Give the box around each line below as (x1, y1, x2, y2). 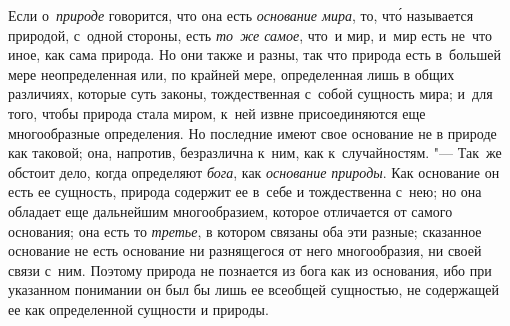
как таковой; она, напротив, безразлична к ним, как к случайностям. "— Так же (8, 142, 502, 163)
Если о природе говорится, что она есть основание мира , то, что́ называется (8, 5, 474, 25)
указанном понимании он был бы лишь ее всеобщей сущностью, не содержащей (8, 279, 499, 300)
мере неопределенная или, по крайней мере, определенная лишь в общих (8, 63, 455, 84)
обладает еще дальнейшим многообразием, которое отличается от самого (8, 200, 453, 221)
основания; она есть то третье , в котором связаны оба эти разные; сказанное (8, 220, 482, 241)
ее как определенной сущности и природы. (8, 298, 269, 319)
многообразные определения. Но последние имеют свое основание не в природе (8, 122, 497, 143)
